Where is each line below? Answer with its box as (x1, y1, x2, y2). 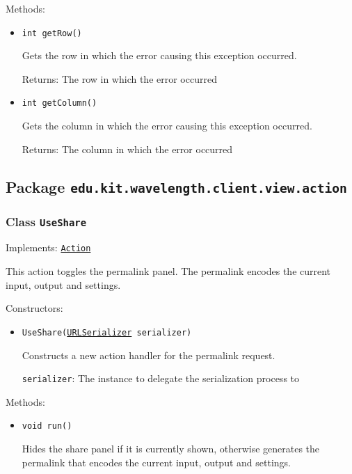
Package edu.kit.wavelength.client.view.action (6, 175, 347, 197)
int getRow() (22, 28, 82, 38)
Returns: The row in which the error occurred (22, 71, 217, 86)
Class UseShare (6, 212, 87, 230)
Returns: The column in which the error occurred (22, 141, 233, 156)
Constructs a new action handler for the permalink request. (22, 347, 275, 362)
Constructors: (6, 301, 63, 315)
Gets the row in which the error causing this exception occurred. (22, 48, 297, 63)
